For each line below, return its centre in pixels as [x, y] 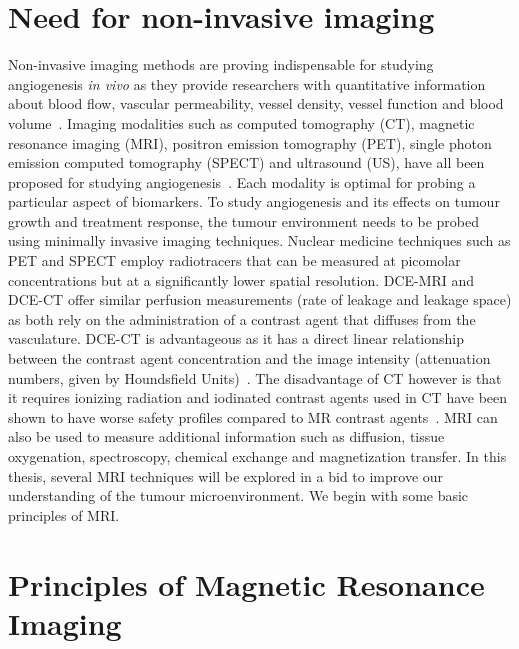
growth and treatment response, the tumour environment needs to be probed [244, 220]
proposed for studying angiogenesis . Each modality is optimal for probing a [242, 181]
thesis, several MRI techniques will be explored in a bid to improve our [226, 475]
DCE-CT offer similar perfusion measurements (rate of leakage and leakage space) [260, 299]
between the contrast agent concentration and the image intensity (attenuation [249, 358]
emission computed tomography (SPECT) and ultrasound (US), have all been [246, 162]
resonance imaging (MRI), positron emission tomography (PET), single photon [250, 142]
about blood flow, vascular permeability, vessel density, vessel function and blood [256, 103]
